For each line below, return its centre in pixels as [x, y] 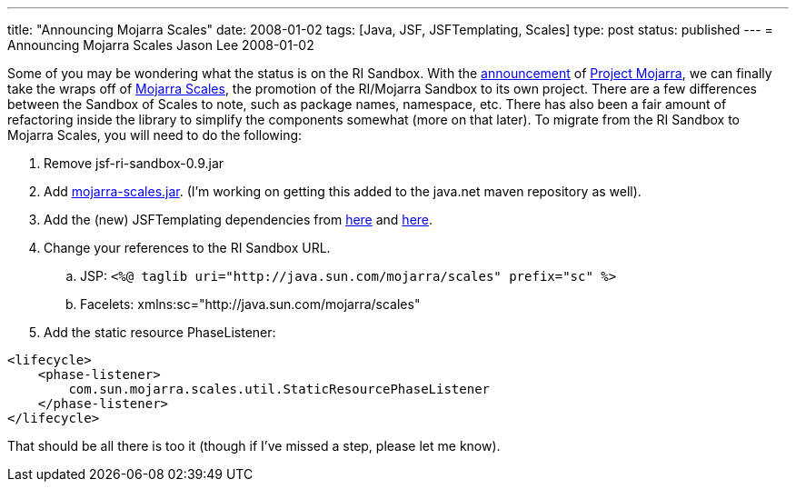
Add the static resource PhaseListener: [160, 332]
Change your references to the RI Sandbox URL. [187, 248]
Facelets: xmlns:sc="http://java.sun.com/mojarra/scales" [250, 304]
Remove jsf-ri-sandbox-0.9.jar [134, 163]
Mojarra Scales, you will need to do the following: [155, 135]
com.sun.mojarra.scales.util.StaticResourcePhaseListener [279, 389]
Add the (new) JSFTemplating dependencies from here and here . [239, 220]
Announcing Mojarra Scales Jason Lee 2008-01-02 [161, 45]
